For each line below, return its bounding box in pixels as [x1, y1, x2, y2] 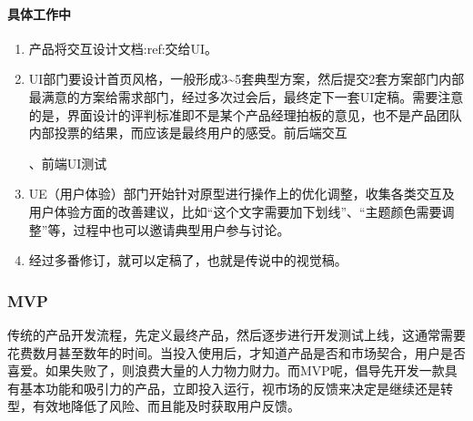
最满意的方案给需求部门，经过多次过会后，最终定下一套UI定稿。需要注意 [28, 87, 464, 106]
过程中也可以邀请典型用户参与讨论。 [73, 220, 290, 239]
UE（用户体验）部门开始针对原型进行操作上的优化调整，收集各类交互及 [28, 184, 455, 203]
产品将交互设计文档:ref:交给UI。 [28, 38, 218, 57]
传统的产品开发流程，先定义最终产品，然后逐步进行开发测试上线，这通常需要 [7, 324, 466, 344]
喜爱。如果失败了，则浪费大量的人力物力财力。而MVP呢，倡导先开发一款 [7, 361, 445, 380]
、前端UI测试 [28, 153, 107, 172]
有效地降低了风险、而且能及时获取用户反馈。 [32, 396, 300, 416]
